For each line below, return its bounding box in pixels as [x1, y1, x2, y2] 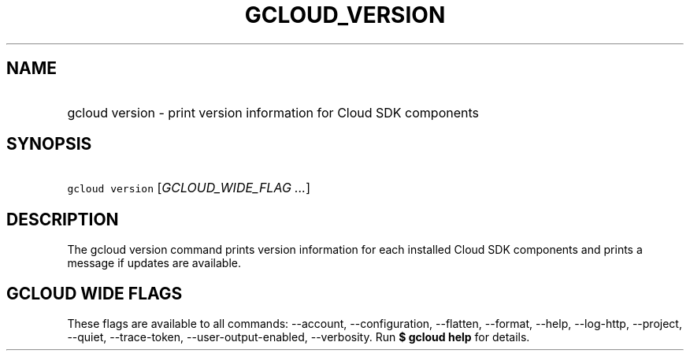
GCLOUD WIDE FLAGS [6, 283, 183, 303]
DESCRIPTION [6, 209, 119, 229]
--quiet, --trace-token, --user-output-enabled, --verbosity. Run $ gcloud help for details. [67, 330, 530, 344]
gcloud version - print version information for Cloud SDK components [67, 104, 480, 121]
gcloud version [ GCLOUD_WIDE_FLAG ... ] [67, 180, 310, 196]
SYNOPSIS [6, 134, 92, 154]
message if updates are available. [67, 256, 241, 270]
